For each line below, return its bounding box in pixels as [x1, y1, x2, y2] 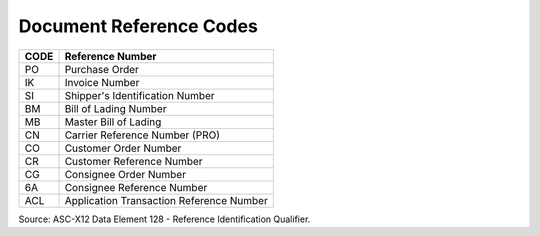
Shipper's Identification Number [64, 88, 215, 102]
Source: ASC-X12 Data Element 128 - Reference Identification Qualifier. [18, 213, 311, 225]
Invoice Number [64, 75, 140, 89]
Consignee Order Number [64, 167, 187, 181]
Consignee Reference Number [64, 180, 208, 194]
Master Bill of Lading [64, 115, 162, 129]
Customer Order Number [64, 141, 182, 155]
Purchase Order [64, 62, 140, 76]
